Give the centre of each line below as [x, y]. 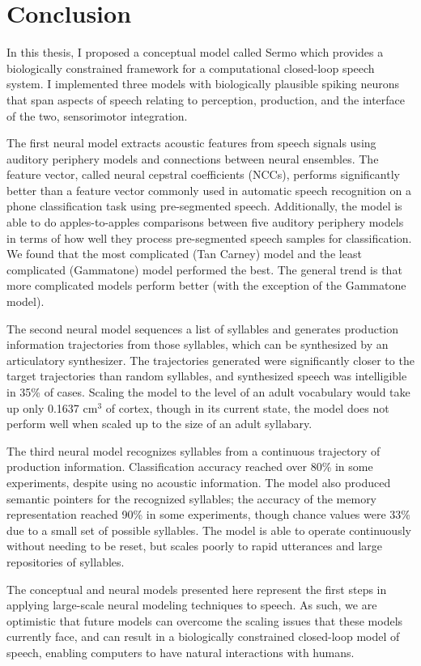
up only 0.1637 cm [52, 407]
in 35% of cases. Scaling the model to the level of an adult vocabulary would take [208, 392]
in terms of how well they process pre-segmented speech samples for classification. [209, 238]
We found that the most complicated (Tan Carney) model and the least [184, 254]
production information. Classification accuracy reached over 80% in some [190, 467]
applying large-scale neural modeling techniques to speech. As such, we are [192, 605]
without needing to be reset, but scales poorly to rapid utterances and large [195, 546]
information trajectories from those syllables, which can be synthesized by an [198, 344]
